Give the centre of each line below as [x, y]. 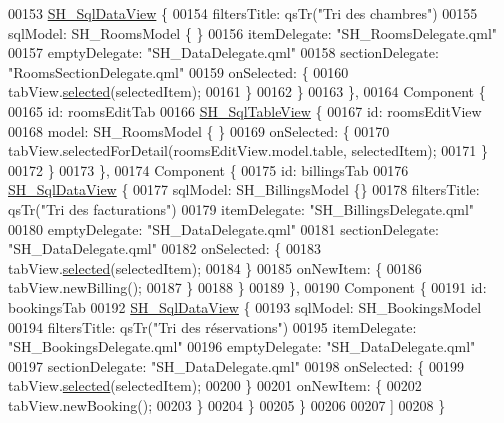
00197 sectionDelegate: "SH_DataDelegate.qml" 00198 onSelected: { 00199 [236, 365]
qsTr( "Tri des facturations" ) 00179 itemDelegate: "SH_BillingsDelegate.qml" [241, 208]
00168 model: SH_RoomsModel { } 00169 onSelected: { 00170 [199, 130]
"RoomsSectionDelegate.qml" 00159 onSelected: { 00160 [178, 71]
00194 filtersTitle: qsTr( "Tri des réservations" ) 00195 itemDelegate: [212, 326]
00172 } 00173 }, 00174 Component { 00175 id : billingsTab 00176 [208, 169]
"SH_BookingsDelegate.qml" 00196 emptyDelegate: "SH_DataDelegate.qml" [242, 346]
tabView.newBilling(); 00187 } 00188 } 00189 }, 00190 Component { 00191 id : [247, 287]
